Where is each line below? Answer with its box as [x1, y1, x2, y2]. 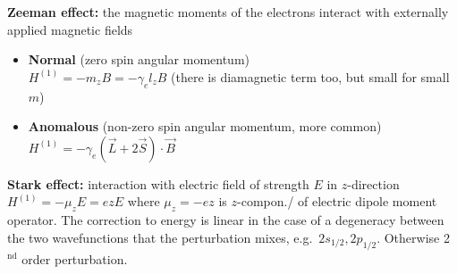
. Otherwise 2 [377, 228, 450, 246]
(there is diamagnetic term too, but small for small [171, 67, 450, 86]
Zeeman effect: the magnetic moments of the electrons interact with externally [7, 3, 449, 21]
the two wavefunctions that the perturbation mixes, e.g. [7, 228, 313, 246]
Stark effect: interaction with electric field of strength [7, 174, 309, 193]
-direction [347, 174, 400, 193]
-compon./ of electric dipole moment [237, 192, 437, 211]
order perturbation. [21, 249, 128, 268]
